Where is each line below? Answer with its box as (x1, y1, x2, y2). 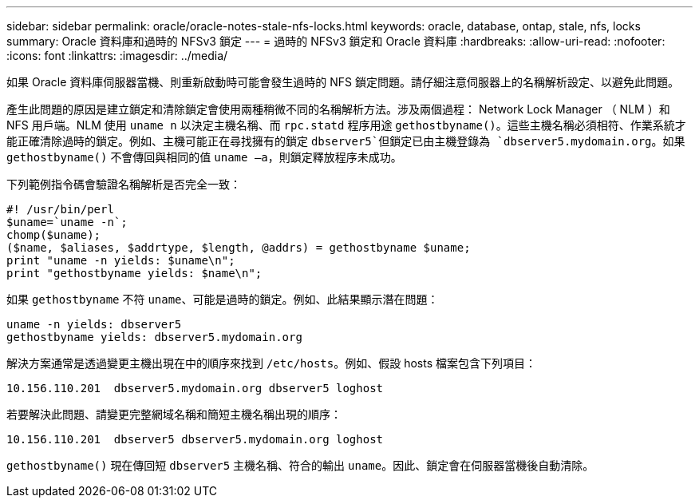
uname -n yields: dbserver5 (6, 318, 182, 331)
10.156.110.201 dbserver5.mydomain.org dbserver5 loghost (6, 382, 384, 395)
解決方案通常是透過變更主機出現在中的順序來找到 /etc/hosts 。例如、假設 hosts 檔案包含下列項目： (6, 356, 537, 370)
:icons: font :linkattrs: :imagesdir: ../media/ (6, 49, 228, 62)
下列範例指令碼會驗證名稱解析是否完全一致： (6, 177, 241, 191)
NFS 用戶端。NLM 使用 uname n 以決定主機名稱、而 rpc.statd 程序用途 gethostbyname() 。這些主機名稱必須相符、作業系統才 (6, 118, 686, 132)
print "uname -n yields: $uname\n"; (6, 254, 235, 267)
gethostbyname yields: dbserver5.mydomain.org (6, 331, 302, 343)
